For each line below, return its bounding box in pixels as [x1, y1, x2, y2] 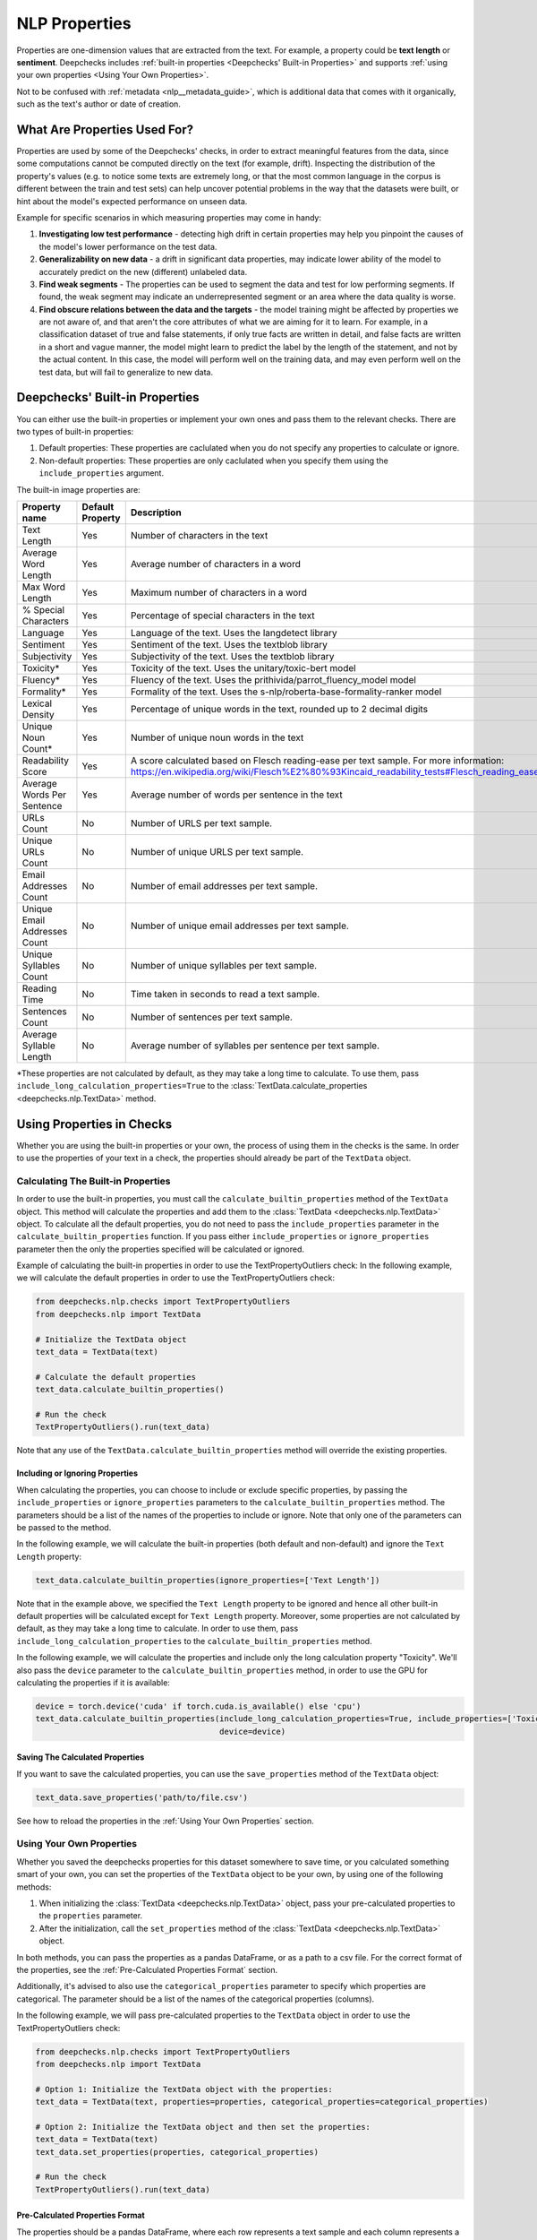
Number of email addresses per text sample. [130, 879, 318, 892]
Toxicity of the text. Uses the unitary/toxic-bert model [130, 661, 357, 674]
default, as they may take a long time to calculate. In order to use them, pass [16, 1623, 299, 1634]
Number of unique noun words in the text [130, 731, 304, 744]
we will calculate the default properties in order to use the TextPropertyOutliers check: [16, 1272, 336, 1283]
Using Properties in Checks [16, 1116, 173, 1132]
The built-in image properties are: [16, 484, 141, 495]
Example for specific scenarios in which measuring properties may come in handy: [16, 211, 322, 223]
